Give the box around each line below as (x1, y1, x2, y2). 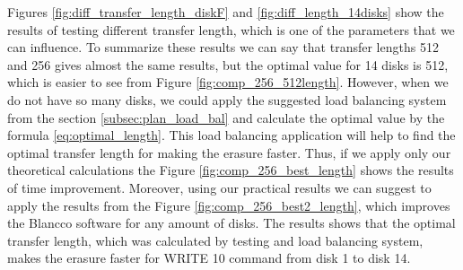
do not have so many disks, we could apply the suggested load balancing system (7, 90, 447, 109)
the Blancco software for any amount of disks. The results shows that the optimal (7, 213, 456, 232)
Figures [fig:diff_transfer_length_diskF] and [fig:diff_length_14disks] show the (7, 3, 444, 21)
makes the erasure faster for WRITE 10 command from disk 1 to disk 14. (7, 248, 411, 267)
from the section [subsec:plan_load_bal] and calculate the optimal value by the (7, 108, 445, 126)
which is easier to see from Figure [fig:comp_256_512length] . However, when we (7, 73, 449, 91)
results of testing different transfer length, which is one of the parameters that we (7, 20, 455, 39)
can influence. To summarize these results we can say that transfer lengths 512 (7, 38, 439, 57)
